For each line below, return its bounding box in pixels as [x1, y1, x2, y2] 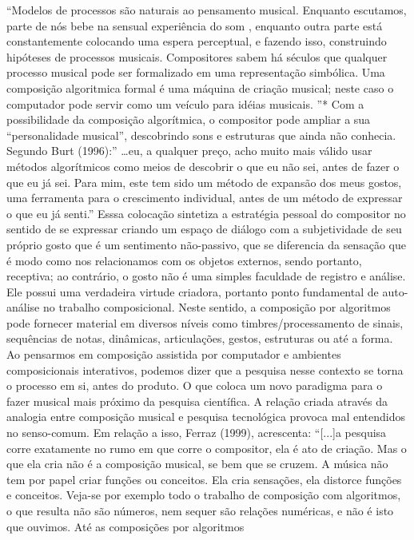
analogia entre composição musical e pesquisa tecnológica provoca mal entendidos [6, 408, 405, 425]
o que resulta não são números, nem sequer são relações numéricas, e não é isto [6, 502, 394, 518]
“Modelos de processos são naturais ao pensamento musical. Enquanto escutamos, [6, 2, 407, 18]
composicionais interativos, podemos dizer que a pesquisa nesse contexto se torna [6, 361, 404, 378]
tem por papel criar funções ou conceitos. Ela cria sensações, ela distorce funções [6, 471, 402, 487]
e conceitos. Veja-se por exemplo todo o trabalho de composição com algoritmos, [6, 486, 401, 503]
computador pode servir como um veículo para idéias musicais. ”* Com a [6, 95, 364, 112]
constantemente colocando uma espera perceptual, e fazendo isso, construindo [6, 33, 387, 50]
